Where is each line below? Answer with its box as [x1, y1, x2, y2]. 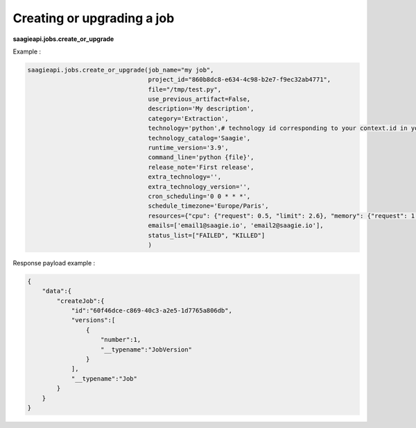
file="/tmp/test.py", [148, 85, 222, 93]
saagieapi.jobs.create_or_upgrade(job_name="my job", [27, 66, 214, 74]
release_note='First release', [148, 163, 254, 171]
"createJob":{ [56, 297, 105, 305]
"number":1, [101, 336, 141, 344]
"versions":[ [71, 316, 116, 324]
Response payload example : [12, 258, 96, 267]
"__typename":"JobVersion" [101, 345, 192, 354]
